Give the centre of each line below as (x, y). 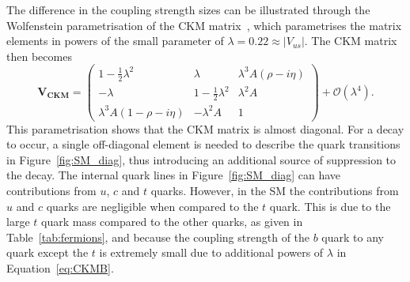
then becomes (39, 56)
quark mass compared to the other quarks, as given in (172, 222)
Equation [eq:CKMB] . (60, 268)
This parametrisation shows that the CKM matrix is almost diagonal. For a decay (205, 128)
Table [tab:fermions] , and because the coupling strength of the (158, 237)
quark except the (47, 252)
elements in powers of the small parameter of (115, 41)
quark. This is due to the (330, 206)
